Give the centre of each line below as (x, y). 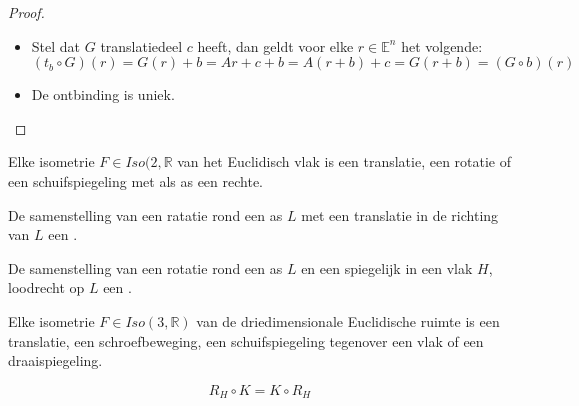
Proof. (26, 12)
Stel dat (56, 45)
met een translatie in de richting (400, 214)
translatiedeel (141, 45)
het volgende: (442, 45)
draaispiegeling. (55, 360)
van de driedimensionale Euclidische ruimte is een (348, 320)
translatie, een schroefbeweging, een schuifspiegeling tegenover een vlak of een (246, 340)
